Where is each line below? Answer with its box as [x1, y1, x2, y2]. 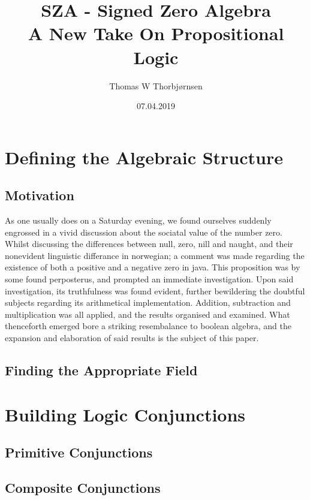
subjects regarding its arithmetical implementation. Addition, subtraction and [5, 296, 291, 309]
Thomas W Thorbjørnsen [109, 79, 203, 92]
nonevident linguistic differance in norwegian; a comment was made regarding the [5, 249, 305, 261]
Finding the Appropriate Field [5, 361, 198, 379]
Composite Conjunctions [5, 478, 161, 496]
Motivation [5, 186, 74, 204]
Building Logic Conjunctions [5, 402, 246, 426]
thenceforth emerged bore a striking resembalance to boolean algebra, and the [5, 320, 291, 332]
